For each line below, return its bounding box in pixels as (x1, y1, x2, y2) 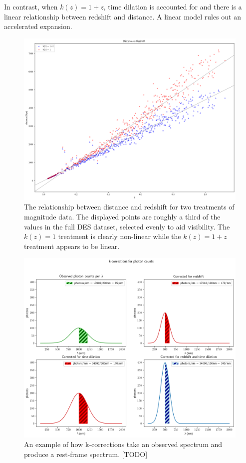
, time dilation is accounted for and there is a (103, 1, 242, 11)
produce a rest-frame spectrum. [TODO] (24, 449, 148, 459)
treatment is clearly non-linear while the (58, 231, 181, 241)
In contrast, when (4, 1, 58, 11)
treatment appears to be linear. (24, 240, 120, 251)
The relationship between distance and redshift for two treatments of (24, 201, 235, 212)
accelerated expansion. (4, 21, 72, 31)
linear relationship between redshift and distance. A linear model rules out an (4, 11, 241, 21)
